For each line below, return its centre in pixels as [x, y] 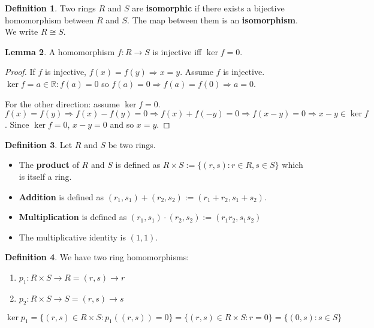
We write [22, 31]
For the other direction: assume [62, 103]
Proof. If [20, 72]
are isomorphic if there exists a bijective [208, 8]
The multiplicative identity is [72, 237]
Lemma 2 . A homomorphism [60, 51]
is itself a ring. [45, 176]
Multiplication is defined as [73, 217]
